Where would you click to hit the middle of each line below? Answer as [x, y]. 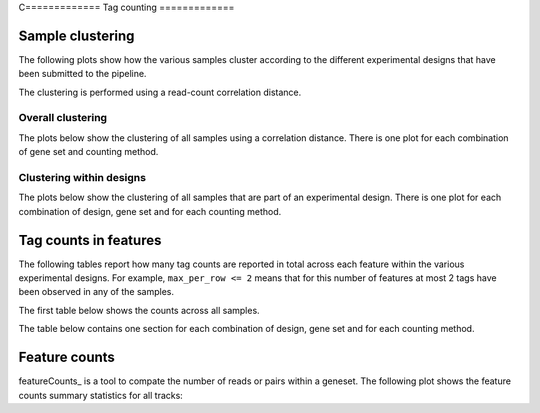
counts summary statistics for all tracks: [101, 395]
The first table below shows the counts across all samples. [139, 310]
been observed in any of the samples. [96, 292]
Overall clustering [63, 118]
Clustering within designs [82, 177]
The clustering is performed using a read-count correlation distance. [160, 92]
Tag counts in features [90, 240]
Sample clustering [76, 35]
